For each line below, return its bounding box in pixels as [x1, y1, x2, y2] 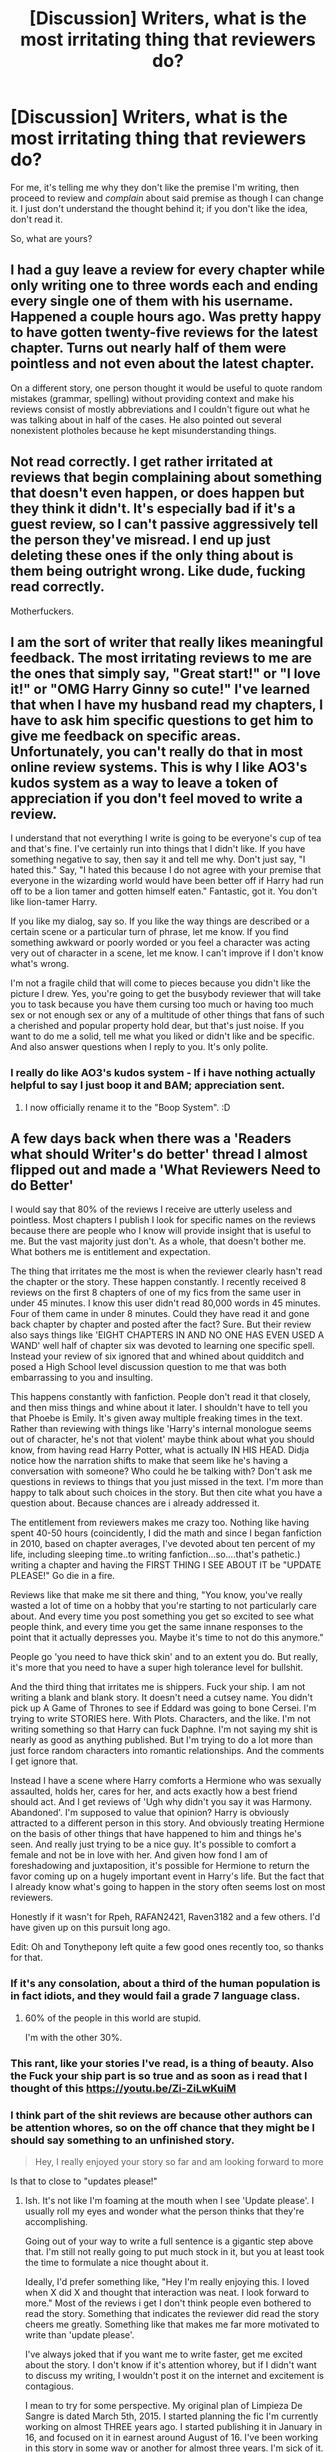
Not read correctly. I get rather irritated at [10, 453, 273, 471]
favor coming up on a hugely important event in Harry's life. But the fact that [10, 1870, 325, 1882]
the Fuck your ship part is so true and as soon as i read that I [10, 2068, 308, 2082]
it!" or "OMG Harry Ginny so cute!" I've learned [10, 680, 310, 697]
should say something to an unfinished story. [10, 2133, 235, 2147]
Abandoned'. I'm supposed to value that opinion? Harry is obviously [10, 1807, 290, 1819]
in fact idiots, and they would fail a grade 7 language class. [10, 1989, 301, 2003]
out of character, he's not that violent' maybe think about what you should [10, 1433, 315, 1446]
